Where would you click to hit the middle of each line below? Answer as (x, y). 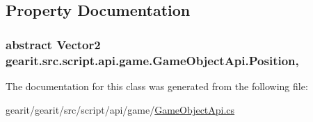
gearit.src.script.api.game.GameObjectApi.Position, (152, 60)
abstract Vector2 (53, 44)
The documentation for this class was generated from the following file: (157, 86)
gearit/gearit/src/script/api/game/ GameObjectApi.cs (120, 109)
